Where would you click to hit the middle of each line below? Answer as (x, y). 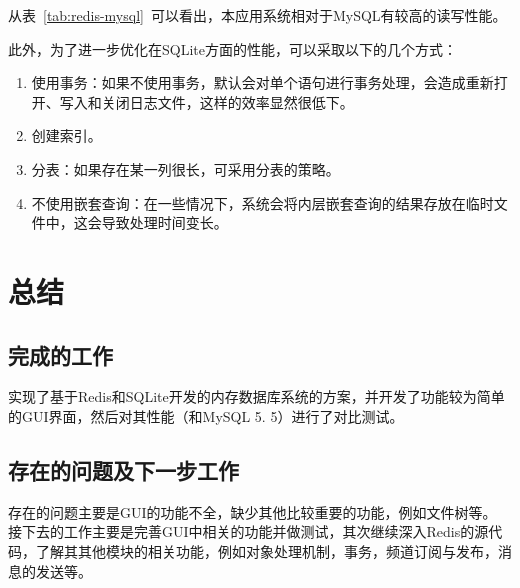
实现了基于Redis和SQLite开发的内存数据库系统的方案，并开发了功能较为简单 (256, 396)
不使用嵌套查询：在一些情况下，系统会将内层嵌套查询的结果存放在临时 (262, 202)
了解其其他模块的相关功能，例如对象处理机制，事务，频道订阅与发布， (266, 550)
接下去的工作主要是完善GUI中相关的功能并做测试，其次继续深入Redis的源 (248, 531)
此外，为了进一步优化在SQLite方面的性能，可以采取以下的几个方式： (232, 48)
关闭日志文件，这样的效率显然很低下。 (227, 101)
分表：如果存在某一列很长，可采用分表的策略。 (185, 168)
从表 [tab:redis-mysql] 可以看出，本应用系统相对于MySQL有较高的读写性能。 (257, 15)
